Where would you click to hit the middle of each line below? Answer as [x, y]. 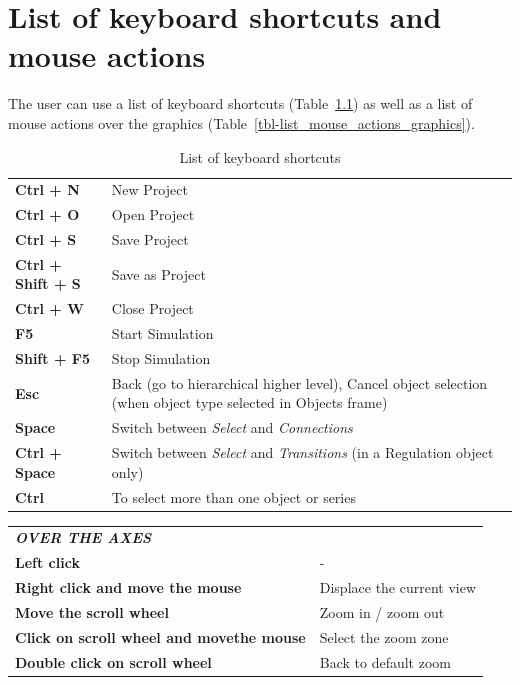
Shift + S [48, 283]
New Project [149, 189]
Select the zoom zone [384, 636]
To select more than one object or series [233, 496]
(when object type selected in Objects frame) [249, 402]
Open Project [153, 214]
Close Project [152, 308]
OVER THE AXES [83, 537]
